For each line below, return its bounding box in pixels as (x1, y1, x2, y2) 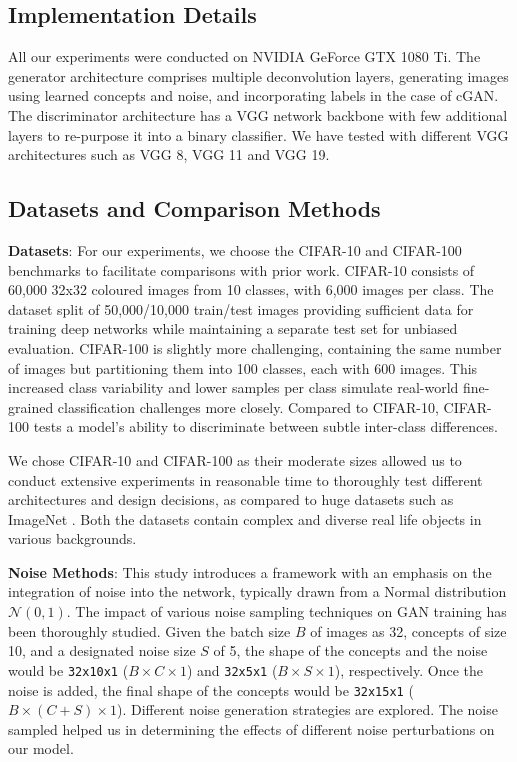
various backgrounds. (8, 528, 137, 549)
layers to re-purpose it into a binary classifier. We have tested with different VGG (8, 124, 509, 145)
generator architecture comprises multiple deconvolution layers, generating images (8, 65, 509, 86)
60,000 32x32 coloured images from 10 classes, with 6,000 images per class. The (8, 279, 494, 300)
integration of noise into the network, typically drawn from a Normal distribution (8, 581, 507, 602)
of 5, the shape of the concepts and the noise (213, 640, 488, 661)
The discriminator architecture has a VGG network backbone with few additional (8, 104, 508, 125)
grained (8, 396, 54, 417)
